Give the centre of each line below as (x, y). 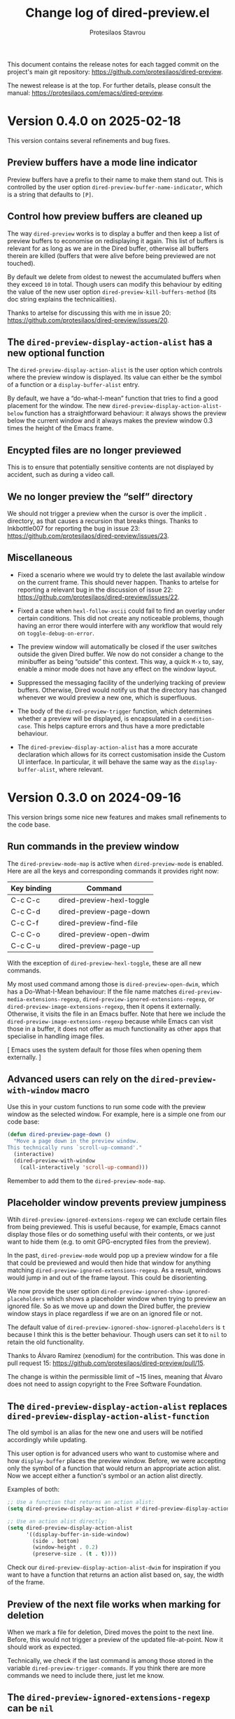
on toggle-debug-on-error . (56, 633)
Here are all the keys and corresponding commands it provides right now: (113, 871)
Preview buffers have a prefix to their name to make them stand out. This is (115, 179)
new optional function (56, 353)
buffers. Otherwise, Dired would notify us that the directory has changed (122, 690)
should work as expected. (44, 1647)
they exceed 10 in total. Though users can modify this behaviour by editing (115, 284)
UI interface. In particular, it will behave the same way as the (104, 761)
